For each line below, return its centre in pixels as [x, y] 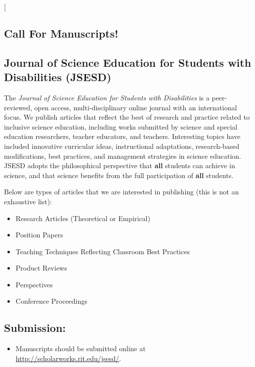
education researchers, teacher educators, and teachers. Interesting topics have [122, 136]
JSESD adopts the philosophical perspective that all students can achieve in [120, 165]
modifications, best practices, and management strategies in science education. [123, 156]
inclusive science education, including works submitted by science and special [121, 126]
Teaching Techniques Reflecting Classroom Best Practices [103, 251]
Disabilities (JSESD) [58, 77]
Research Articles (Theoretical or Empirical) [83, 218]
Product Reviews [41, 268]
